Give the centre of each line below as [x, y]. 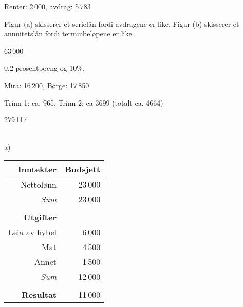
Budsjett [83, 169]
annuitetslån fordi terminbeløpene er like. [69, 34]
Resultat [39, 294]
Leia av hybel [33, 232]
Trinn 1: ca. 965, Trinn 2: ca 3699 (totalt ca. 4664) [84, 102]
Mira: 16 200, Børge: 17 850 [47, 85]
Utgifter [40, 217]
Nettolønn [39, 184]
